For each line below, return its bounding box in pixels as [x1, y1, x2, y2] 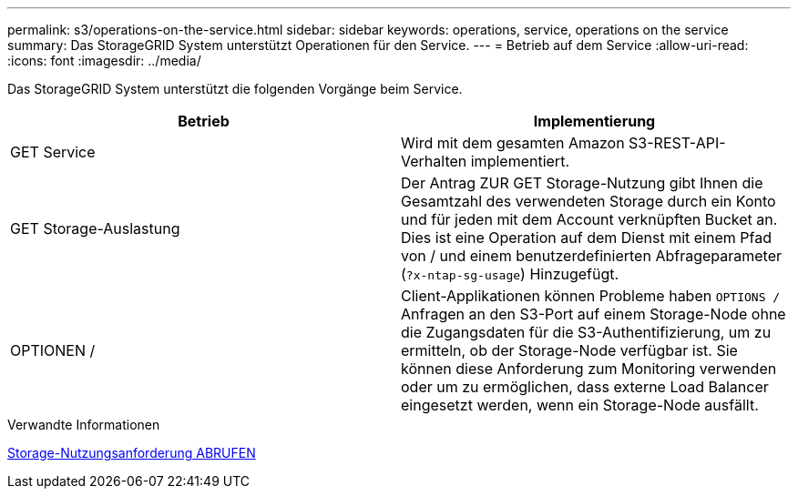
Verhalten [401, 152, 467, 170]
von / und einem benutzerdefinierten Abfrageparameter [401, 247, 782, 265]
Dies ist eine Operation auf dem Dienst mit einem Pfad [401, 228, 772, 247]
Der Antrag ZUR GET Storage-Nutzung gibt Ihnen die [401, 174, 763, 192]
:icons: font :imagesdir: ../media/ [7, 53, 201, 68]
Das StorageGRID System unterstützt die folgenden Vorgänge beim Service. [7, 81, 463, 96]
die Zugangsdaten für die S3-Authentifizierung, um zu [401, 323, 772, 341]
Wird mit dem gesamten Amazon [401, 134, 625, 152]
